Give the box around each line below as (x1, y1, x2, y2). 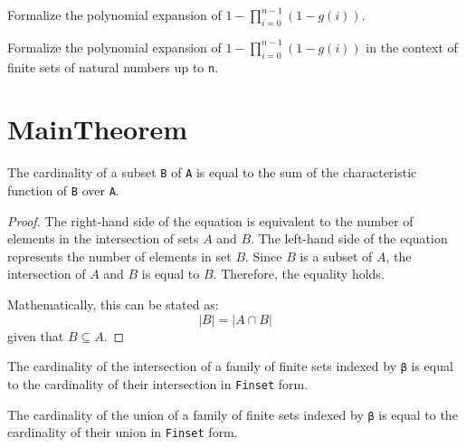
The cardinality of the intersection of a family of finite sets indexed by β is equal (7, 357, 453, 376)
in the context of (366, 37, 458, 56)
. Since (245, 246, 282, 265)
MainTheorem (7, 110, 188, 147)
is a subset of (300, 246, 373, 265)
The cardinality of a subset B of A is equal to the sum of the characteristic (7, 163, 417, 182)
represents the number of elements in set (7, 246, 232, 265)
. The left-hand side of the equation (251, 229, 448, 248)
